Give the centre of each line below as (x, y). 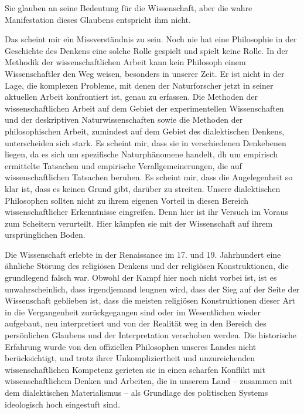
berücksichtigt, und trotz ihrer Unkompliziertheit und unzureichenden (130, 358)
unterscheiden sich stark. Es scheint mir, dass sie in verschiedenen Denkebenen (146, 142)
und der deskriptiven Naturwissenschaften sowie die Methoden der (124, 120)
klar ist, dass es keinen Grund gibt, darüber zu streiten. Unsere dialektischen (143, 188)
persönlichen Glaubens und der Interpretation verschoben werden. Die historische (151, 335)
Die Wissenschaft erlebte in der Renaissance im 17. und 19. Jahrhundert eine (143, 254)
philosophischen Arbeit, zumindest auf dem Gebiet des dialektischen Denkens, (145, 131)
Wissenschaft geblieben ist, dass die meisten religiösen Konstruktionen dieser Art (150, 300)
